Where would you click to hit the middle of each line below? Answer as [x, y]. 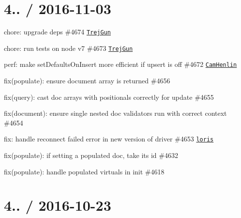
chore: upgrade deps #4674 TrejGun [57, 32]
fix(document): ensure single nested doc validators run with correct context [115, 113]
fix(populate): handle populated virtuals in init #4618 [84, 171]
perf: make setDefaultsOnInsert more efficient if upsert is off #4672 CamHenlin [120, 64]
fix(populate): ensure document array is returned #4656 [87, 81]
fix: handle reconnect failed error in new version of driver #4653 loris [109, 139]
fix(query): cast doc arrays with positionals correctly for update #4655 [109, 97]
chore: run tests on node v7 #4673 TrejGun [68, 48]
